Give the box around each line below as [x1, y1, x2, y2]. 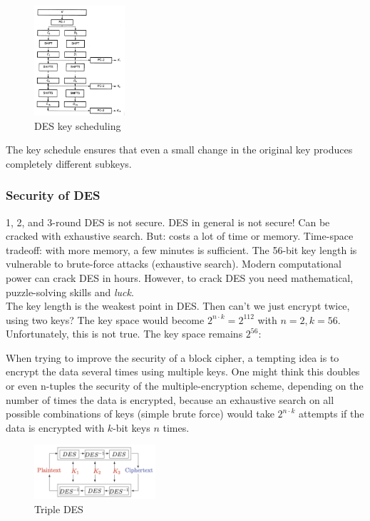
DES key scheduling [34, 118, 121, 133]
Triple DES [34, 501, 83, 516]
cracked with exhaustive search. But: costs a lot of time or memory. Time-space [6, 228, 354, 243]
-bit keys [113, 420, 150, 435]
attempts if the [299, 406, 364, 421]
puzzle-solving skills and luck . [6, 284, 134, 299]
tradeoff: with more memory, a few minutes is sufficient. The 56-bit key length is [6, 242, 357, 257]
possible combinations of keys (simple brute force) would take [6, 406, 274, 421]
